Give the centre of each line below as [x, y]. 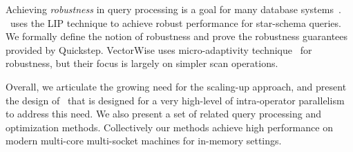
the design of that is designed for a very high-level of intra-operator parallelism [175, 100]
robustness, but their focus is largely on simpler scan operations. [142, 63]
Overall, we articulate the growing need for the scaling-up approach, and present [176, 86]
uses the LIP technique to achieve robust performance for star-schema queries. [175, 22]
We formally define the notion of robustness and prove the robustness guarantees [177, 36]
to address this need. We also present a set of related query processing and [163, 114]
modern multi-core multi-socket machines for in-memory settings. [144, 141]
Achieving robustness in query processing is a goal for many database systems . [173, 9]
